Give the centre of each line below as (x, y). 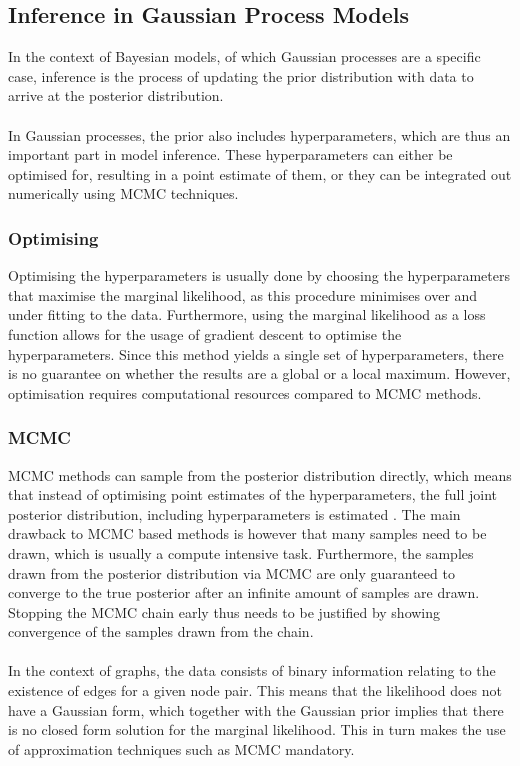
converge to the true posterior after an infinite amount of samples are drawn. (244, 592)
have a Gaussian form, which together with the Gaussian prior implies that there (256, 709)
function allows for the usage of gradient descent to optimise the (205, 333)
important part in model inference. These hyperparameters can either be (230, 154)
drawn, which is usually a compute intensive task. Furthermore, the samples (241, 552)
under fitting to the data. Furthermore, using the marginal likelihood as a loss (247, 314)
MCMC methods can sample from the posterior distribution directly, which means (260, 474)
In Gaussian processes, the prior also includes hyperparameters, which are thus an (259, 134)
